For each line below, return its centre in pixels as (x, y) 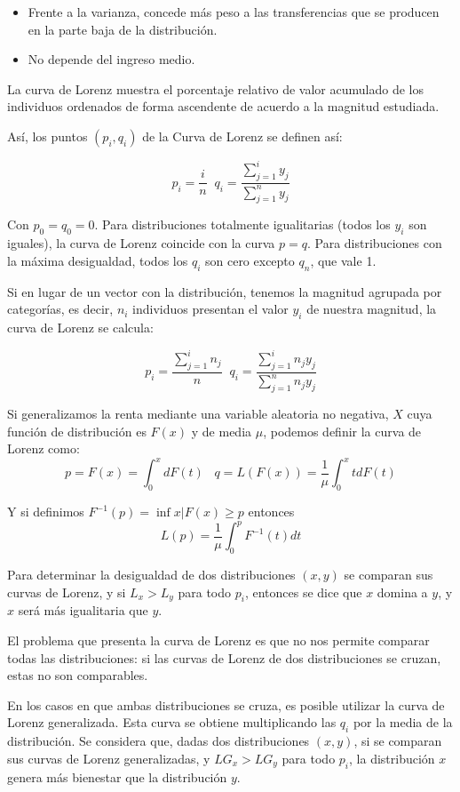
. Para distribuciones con (374, 243)
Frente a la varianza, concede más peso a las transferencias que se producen (234, 12)
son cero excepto (250, 260)
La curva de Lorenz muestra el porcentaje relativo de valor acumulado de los (215, 88)
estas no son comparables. (78, 675)
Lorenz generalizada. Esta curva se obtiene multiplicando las (172, 722)
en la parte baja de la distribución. (123, 29)
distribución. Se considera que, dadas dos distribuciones (159, 741)
